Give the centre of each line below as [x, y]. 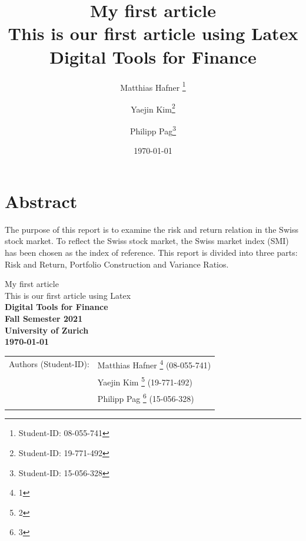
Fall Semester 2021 [44, 318]
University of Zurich [47, 330]
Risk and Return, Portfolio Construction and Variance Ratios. [117, 264]
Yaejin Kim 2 [153, 108]
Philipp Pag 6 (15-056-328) [146, 398]
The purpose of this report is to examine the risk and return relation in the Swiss [152, 229]
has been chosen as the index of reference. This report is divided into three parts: [151, 252]
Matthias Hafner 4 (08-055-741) [154, 364]
